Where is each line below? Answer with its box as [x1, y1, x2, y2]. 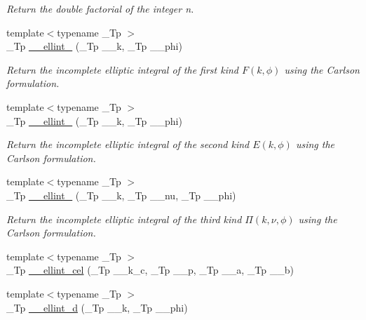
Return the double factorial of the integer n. [6, 1, 194, 15]
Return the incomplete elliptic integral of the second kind [6, 137, 250, 152]
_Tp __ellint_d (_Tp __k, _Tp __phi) [6, 300, 188, 314]
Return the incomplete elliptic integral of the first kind [6, 62, 239, 76]
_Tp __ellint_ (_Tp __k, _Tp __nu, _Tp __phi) [6, 187, 236, 202]
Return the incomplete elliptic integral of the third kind [6, 211, 242, 226]
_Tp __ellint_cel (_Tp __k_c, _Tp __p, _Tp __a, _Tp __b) [6, 262, 294, 277]
